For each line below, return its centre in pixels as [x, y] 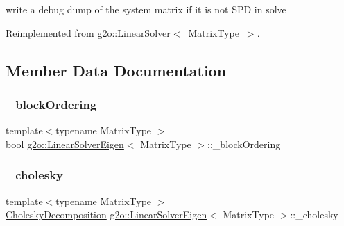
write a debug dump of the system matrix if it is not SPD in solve [146, 9]
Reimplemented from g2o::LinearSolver [88, 32]
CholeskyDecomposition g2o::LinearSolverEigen [106, 215]
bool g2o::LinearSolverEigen [65, 144]
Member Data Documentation [116, 70]
